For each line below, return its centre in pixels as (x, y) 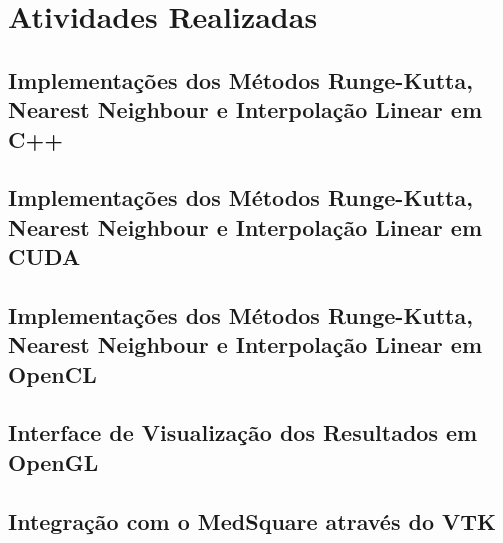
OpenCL (52, 373)
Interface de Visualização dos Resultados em (243, 432)
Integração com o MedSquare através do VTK (252, 520)
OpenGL (53, 461)
